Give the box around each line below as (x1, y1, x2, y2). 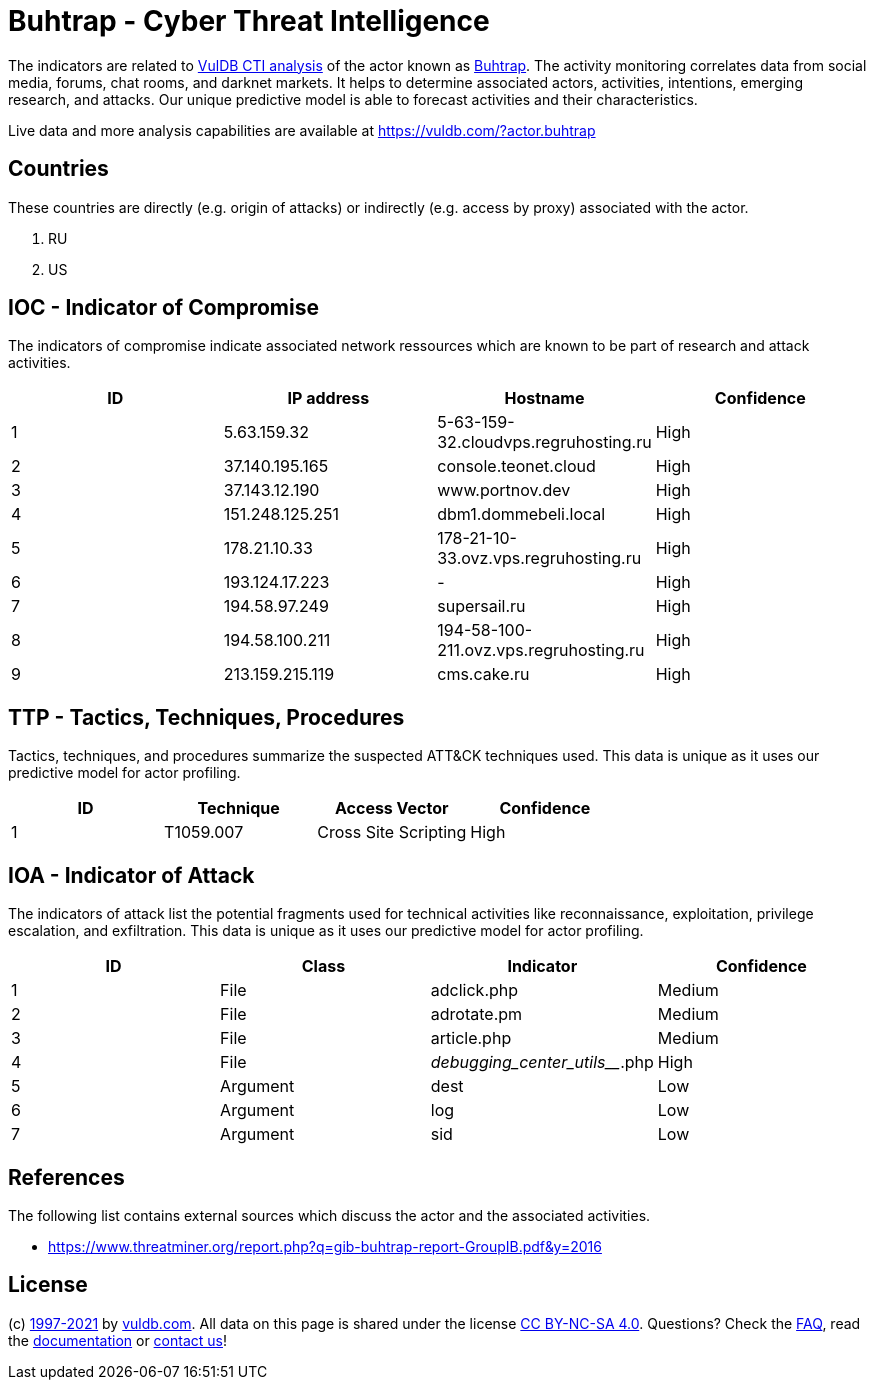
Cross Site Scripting (317, 822, 467, 843)
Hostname (504, 388, 585, 409)
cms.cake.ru (437, 664, 530, 685)
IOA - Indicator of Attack (8, 862, 255, 888)
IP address (287, 388, 370, 409)
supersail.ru (437, 596, 526, 617)
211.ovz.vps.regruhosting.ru (437, 640, 645, 661)
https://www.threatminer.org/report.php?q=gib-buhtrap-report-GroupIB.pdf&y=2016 (48, 1237, 602, 1255)
